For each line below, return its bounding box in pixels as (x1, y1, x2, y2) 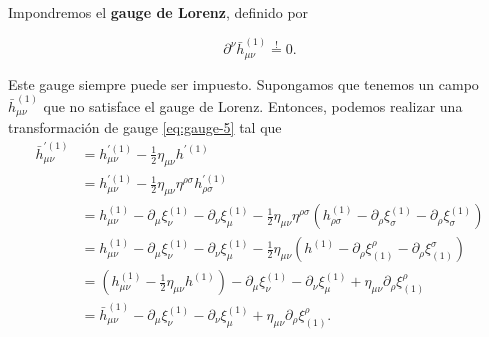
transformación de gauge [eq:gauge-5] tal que (8, 117, 282, 138)
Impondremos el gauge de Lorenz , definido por (8, 2, 309, 22)
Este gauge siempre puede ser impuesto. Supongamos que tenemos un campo (8, 73, 479, 94)
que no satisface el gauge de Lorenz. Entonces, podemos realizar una (43, 95, 463, 116)
